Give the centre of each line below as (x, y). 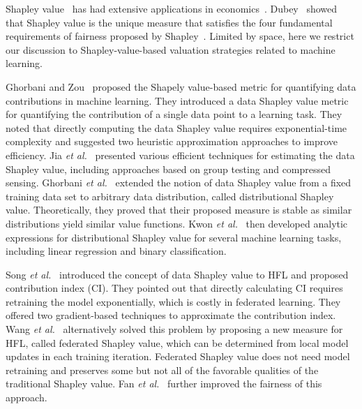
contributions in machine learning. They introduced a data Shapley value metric (177, 100)
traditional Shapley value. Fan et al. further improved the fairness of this (164, 384)
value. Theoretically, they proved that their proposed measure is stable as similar (179, 210)
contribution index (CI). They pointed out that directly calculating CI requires (174, 288)
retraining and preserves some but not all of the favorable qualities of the (162, 370)
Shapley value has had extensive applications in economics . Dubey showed (172, 8)
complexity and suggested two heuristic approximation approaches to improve (172, 141)
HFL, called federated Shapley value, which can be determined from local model (177, 342)
